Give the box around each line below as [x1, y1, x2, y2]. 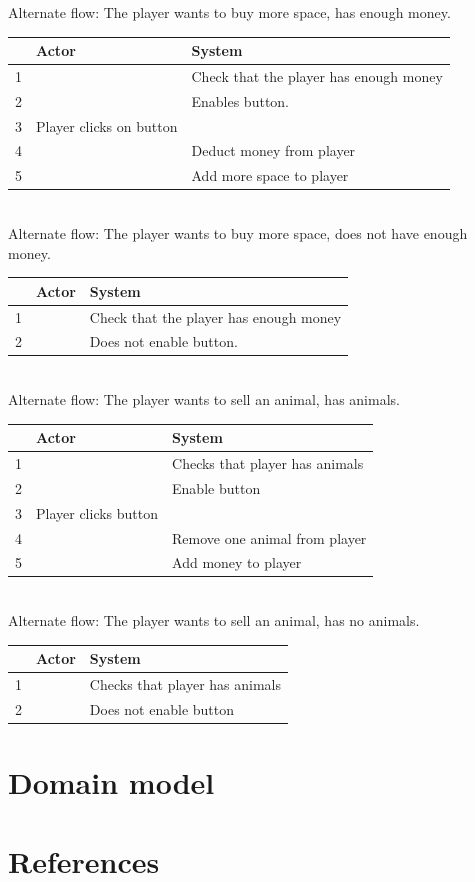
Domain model [8, 762, 215, 803]
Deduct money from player [191, 140, 356, 161]
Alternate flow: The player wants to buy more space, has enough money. [8, 2, 451, 22]
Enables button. [191, 90, 290, 111]
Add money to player [172, 552, 302, 573]
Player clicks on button [36, 115, 178, 136]
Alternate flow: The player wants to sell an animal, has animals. [8, 389, 400, 410]
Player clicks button [36, 502, 159, 523]
